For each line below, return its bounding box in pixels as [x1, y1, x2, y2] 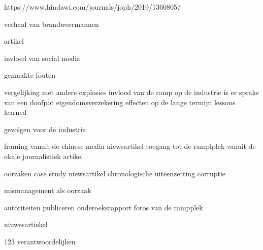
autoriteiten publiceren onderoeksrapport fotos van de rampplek [4, 202, 203, 212]
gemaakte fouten [4, 70, 56, 80]
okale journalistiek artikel [4, 150, 83, 161]
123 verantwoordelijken [4, 236, 76, 246]
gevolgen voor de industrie [4, 123, 86, 134]
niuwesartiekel [4, 219, 48, 230]
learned [4, 107, 27, 117]
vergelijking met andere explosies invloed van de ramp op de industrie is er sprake [4, 86, 259, 97]
